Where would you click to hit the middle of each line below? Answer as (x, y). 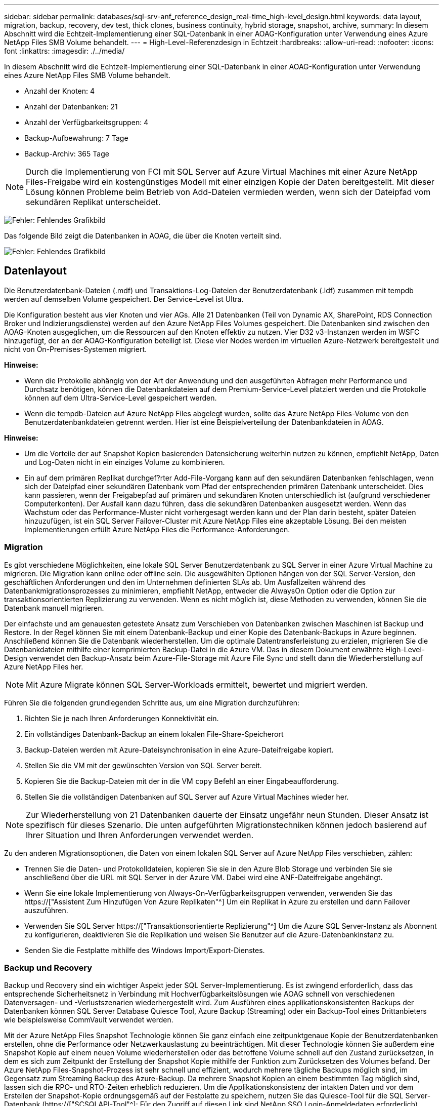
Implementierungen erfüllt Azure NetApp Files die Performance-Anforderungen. (157, 529)
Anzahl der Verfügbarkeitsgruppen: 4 (86, 122)
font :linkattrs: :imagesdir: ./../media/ (64, 51)
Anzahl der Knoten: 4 (60, 91)
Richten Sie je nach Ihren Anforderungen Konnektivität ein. (122, 718)
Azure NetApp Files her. (44, 666)
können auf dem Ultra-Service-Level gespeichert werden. (121, 398)
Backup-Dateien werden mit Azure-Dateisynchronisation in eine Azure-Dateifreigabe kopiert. (179, 749)
